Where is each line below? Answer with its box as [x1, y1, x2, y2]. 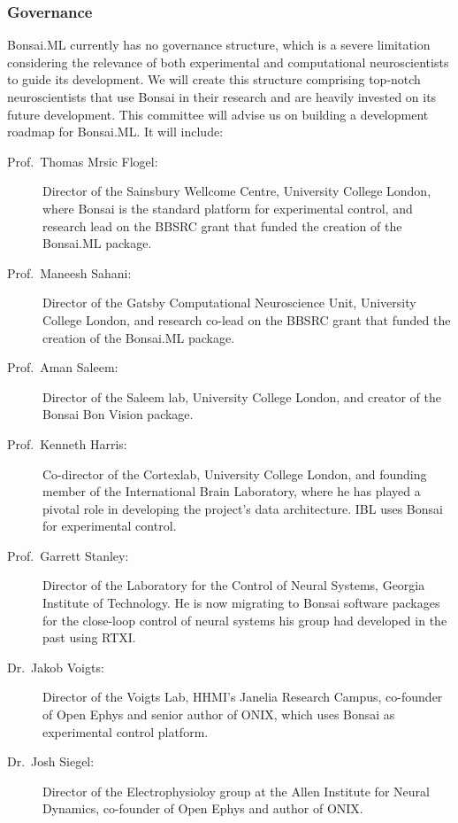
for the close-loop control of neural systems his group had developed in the [42, 610, 447, 629]
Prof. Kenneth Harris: [7, 434, 127, 453]
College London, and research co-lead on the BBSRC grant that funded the [42, 310, 451, 329]
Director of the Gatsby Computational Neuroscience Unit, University [42, 293, 416, 312]
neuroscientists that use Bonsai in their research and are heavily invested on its [7, 88, 437, 105]
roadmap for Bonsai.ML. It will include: [7, 122, 224, 141]
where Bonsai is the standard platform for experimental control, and [42, 198, 413, 217]
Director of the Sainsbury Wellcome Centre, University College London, [42, 182, 431, 200]
